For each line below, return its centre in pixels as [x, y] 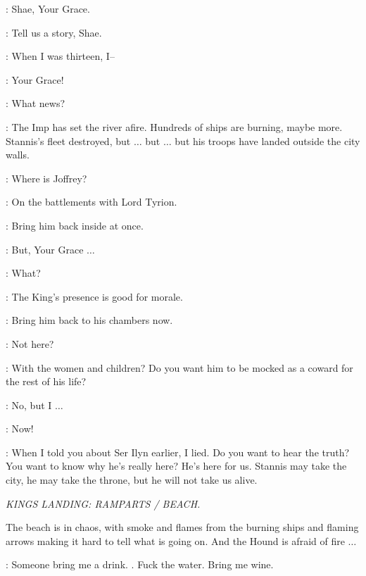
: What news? [36, 103]
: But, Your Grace [45, 249]
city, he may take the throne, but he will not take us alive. [132, 480]
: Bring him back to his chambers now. [89, 320]
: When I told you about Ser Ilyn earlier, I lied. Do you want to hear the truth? [178, 452]
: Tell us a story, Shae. [54, 32]
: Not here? [30, 343]
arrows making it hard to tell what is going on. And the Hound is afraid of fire [175, 540]
